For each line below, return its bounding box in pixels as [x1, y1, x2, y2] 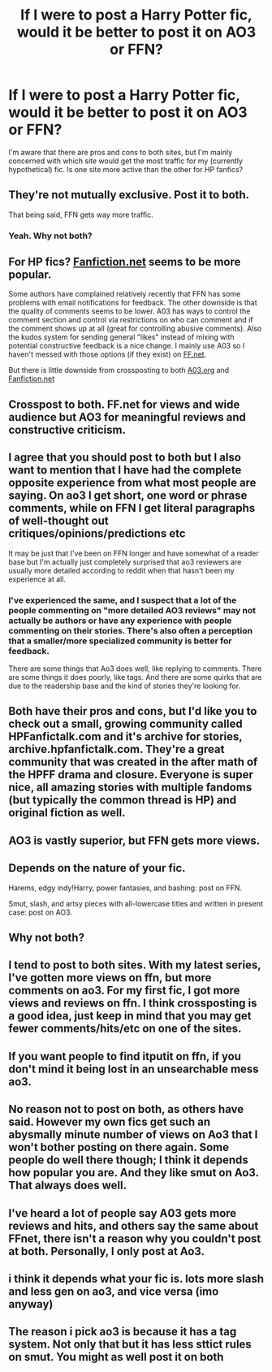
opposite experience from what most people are [8, 476, 257, 490]
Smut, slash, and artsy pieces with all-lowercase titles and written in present [8, 898, 264, 908]
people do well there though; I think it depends [8, 1153, 249, 1167]
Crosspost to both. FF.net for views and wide [8, 397, 240, 411]
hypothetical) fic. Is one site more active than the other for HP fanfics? [8, 164, 244, 174]
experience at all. [8, 574, 67, 584]
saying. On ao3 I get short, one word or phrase [8, 489, 248, 503]
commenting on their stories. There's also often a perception [8, 625, 253, 636]
